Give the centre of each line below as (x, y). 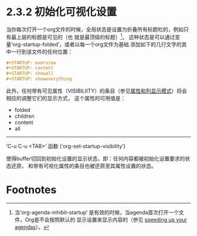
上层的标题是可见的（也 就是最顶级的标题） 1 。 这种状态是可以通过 (96, 36)
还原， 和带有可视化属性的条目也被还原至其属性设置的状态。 (84, 166)
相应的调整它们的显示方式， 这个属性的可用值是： (66, 98)
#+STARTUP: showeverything (39, 79)
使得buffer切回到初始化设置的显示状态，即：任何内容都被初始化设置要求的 (96, 159)
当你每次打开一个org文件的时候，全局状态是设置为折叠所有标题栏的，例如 (95, 29)
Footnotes (31, 190)
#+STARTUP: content (30, 68)
